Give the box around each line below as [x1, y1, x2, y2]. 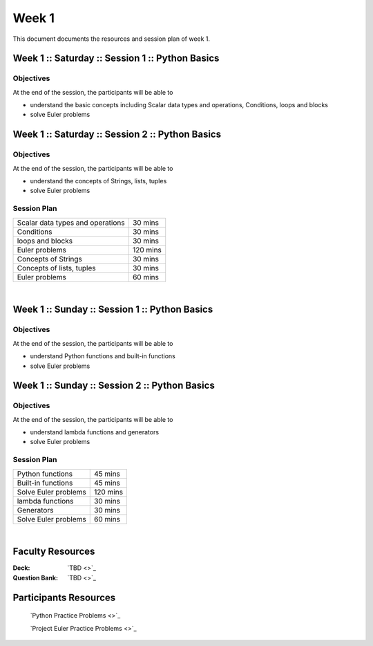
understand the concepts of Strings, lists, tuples [30, 177, 167, 185]
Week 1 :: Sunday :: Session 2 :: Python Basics [12, 380, 216, 391]
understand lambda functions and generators [30, 428, 159, 436]
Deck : [12, 564, 30, 572]
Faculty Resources [12, 546, 95, 557]
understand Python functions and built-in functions [30, 352, 175, 360]
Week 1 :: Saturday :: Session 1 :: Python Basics [12, 53, 220, 64]
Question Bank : [12, 573, 59, 582]
